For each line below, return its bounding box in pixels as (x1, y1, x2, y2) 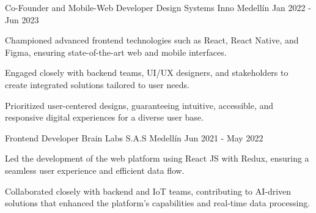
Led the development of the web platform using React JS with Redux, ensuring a (5, 152, 309, 165)
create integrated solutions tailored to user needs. (5, 78, 189, 91)
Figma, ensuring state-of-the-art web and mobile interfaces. (5, 45, 227, 58)
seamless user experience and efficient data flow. (5, 163, 185, 176)
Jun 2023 (5, 13, 39, 26)
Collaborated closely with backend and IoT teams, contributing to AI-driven (5, 184, 292, 197)
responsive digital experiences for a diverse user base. (5, 111, 204, 124)
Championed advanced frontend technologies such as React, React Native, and (5, 34, 299, 47)
